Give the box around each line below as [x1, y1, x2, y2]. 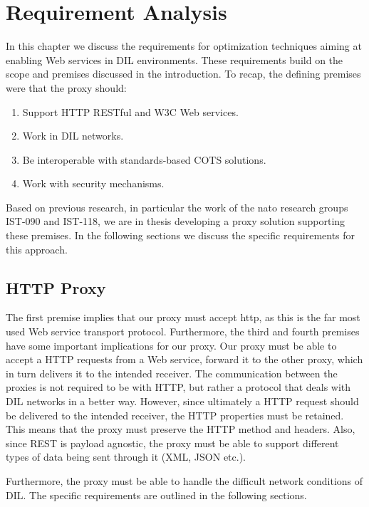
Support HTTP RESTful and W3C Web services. [22, 104, 239, 119]
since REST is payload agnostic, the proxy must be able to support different [6, 435, 339, 450]
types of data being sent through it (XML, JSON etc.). [6, 449, 246, 464]
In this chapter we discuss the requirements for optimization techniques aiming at [6, 38, 362, 53]
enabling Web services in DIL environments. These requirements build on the [6, 52, 343, 67]
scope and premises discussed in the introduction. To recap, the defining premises [6, 66, 361, 81]
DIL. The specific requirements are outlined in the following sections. [6, 487, 307, 502]
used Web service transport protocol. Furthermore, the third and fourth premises [6, 324, 360, 339]
